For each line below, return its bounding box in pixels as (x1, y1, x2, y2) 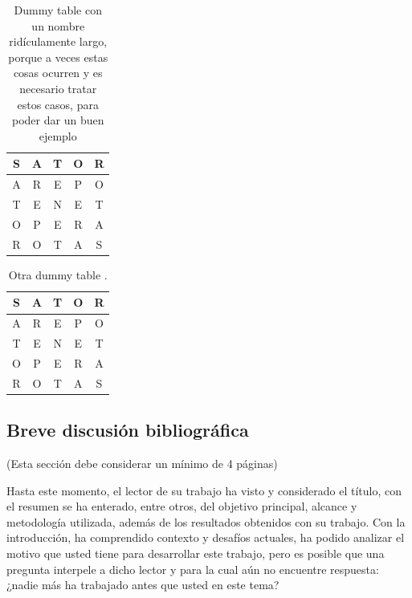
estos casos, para (17, 96, 99, 112)
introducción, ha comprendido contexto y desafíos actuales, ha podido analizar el (6, 529, 405, 546)
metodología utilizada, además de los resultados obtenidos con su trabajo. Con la (6, 513, 406, 530)
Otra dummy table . (8, 266, 108, 283)
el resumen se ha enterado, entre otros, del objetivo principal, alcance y (6, 498, 357, 515)
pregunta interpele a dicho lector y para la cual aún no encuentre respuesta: (6, 560, 379, 577)
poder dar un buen (12, 112, 104, 128)
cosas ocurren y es (13, 64, 103, 81)
